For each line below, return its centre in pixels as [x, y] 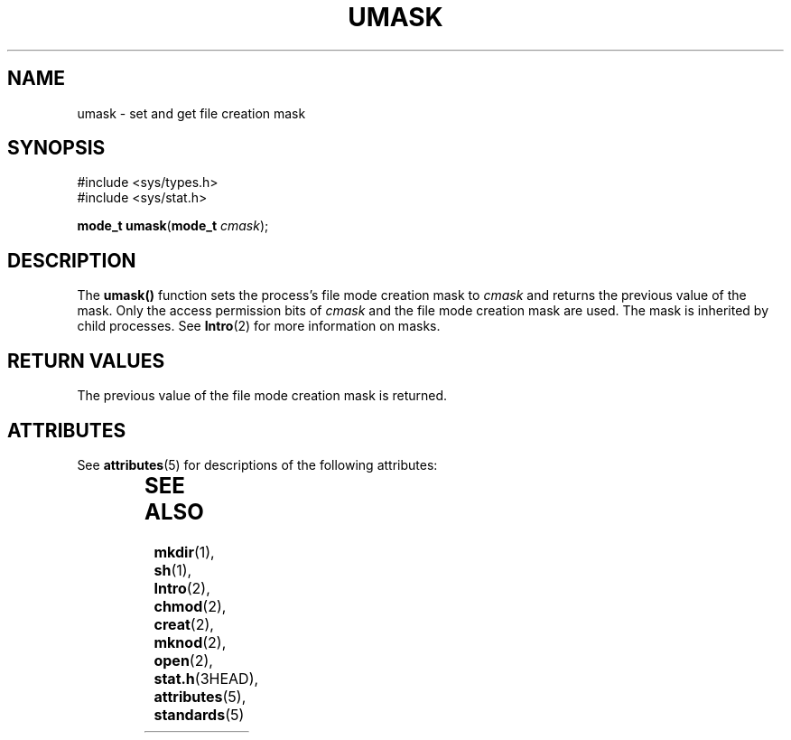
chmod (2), [190, 606]
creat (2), [184, 624]
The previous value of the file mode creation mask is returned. [262, 396]
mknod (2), [190, 642]
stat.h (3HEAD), [206, 678]
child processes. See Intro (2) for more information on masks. [259, 326]
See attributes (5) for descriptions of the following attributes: [257, 464]
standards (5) [199, 714]
